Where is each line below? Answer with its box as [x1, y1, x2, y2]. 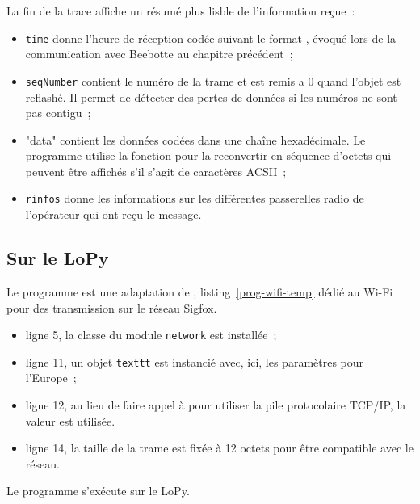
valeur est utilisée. [25, 412, 115, 429]
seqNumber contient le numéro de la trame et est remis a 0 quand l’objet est [25, 72, 401, 89]
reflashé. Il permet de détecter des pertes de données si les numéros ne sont [25, 88, 397, 105]
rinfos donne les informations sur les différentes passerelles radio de [25, 190, 364, 207]
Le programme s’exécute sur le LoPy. [6, 482, 190, 499]
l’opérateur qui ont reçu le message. [25, 206, 202, 223]
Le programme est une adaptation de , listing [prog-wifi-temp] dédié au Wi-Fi [6, 283, 393, 300]
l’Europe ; [25, 369, 77, 386]
